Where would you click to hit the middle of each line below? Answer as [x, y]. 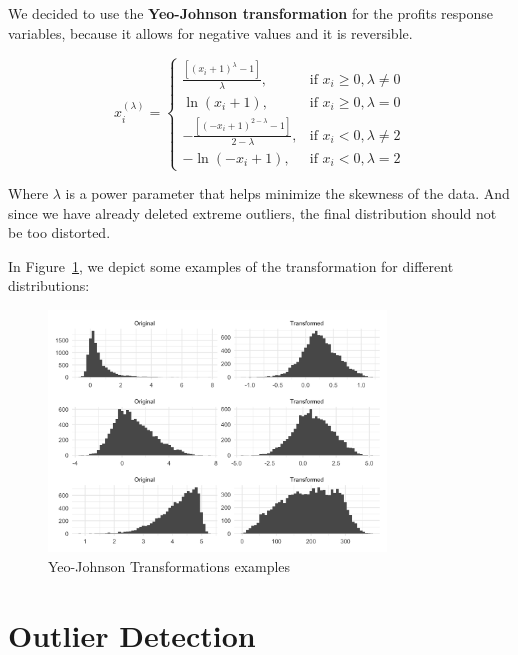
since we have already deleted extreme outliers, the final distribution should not [252, 212]
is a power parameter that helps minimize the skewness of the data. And [287, 193]
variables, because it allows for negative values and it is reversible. [210, 32]
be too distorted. [59, 232]
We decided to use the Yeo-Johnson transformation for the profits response [251, 13]
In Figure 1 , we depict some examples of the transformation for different [231, 265]
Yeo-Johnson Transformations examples [169, 565]
